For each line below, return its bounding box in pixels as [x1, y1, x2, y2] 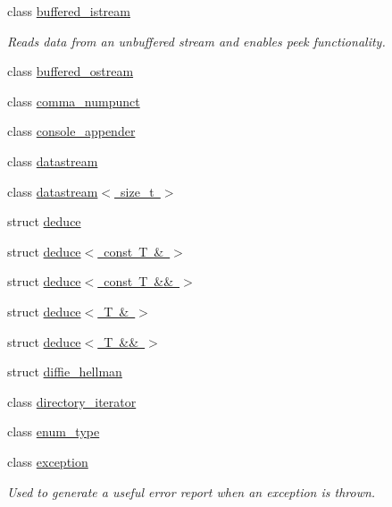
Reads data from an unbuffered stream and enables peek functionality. [7, 31, 386, 50]
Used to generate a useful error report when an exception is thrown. [7, 482, 376, 501]
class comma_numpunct [7, 91, 140, 110]
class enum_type [7, 422, 100, 441]
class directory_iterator [7, 392, 137, 410]
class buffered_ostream [7, 62, 134, 80]
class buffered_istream [7, 2, 130, 20]
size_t [121, 182, 154, 200]
